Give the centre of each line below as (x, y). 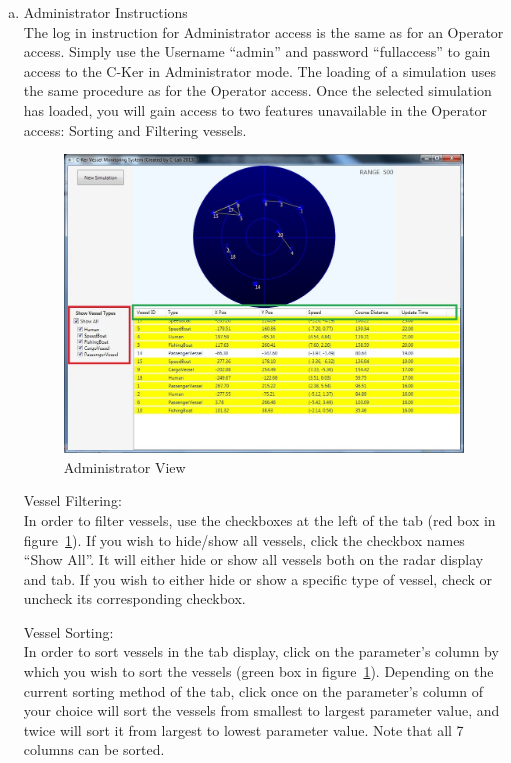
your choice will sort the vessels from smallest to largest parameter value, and (261, 710)
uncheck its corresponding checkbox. (134, 598)
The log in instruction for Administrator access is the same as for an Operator (263, 31)
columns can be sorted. (94, 749)
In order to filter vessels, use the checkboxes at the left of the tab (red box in (259, 519)
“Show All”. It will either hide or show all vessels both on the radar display (253, 559)
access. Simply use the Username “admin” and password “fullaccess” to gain (257, 51)
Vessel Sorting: (68, 631)
